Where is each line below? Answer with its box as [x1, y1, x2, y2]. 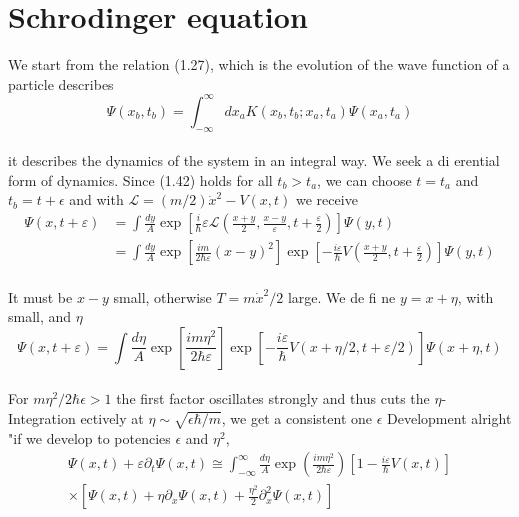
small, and [8, 306, 72, 327]
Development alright [387, 408, 512, 429]
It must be [8, 286, 73, 307]
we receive [296, 189, 358, 210]
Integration [8, 408, 76, 429]
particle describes [8, 73, 114, 94]
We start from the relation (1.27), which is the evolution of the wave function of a [8, 54, 510, 75]
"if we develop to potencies [8, 427, 171, 448]
